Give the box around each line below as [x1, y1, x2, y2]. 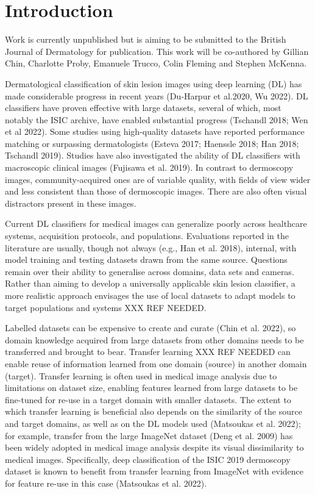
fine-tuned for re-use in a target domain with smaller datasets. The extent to [5, 393, 291, 406]
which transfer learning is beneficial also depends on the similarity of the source [5, 405, 302, 418]
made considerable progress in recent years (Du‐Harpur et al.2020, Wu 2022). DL [5, 89, 308, 102]
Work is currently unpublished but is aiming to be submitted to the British [5, 33, 286, 46]
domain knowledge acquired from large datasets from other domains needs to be [5, 333, 304, 346]
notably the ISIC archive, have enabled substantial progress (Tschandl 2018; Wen [5, 113, 308, 126]
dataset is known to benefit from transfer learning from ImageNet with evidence [5, 465, 304, 478]
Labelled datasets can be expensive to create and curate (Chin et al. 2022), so [5, 321, 296, 334]
